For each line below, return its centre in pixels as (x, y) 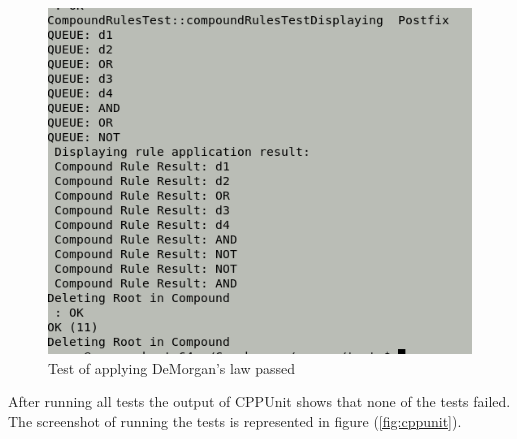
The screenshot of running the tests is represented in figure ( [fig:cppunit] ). (235, 420)
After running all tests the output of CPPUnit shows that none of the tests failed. (259, 401)
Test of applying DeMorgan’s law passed (172, 367)
